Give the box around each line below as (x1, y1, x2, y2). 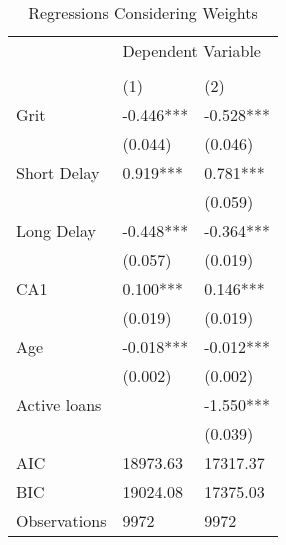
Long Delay (16, 219, 97, 242)
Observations (16, 509, 107, 532)
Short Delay (16, 161, 100, 184)
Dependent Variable (122, 39, 261, 62)
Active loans (16, 393, 102, 416)
